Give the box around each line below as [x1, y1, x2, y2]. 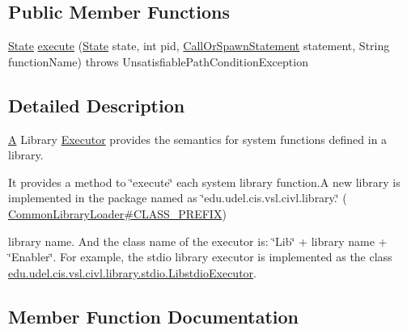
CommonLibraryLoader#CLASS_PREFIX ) [8, 205, 227, 222]
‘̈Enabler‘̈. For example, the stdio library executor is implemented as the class [8, 248, 392, 265]
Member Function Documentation [8, 303, 299, 328]
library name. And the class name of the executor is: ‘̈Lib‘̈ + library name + [8, 232, 388, 249]
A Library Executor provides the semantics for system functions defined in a [8, 130, 388, 147]
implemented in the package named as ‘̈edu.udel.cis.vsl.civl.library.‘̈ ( [8, 189, 347, 206]
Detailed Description [8, 92, 185, 117]
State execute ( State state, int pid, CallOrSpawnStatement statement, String [8, 37, 390, 54]
